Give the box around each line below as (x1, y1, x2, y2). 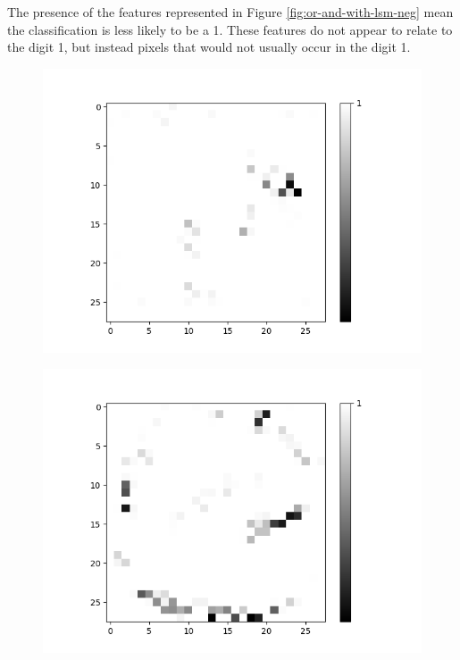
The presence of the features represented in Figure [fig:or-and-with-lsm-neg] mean (7, 3, 454, 21)
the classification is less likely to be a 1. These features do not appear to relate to (7, 20, 453, 38)
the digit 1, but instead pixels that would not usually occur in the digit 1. (7, 38, 411, 56)
